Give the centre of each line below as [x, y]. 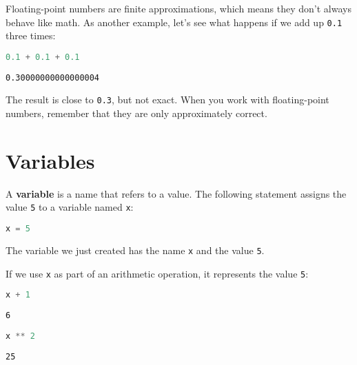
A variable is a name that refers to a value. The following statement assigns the [176, 193]
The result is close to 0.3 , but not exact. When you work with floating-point [167, 100]
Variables [50, 160]
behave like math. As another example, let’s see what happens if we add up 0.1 [174, 22]
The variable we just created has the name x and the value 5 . [135, 250]
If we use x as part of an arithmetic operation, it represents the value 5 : [157, 273]
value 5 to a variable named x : [70, 207]
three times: [31, 35]
